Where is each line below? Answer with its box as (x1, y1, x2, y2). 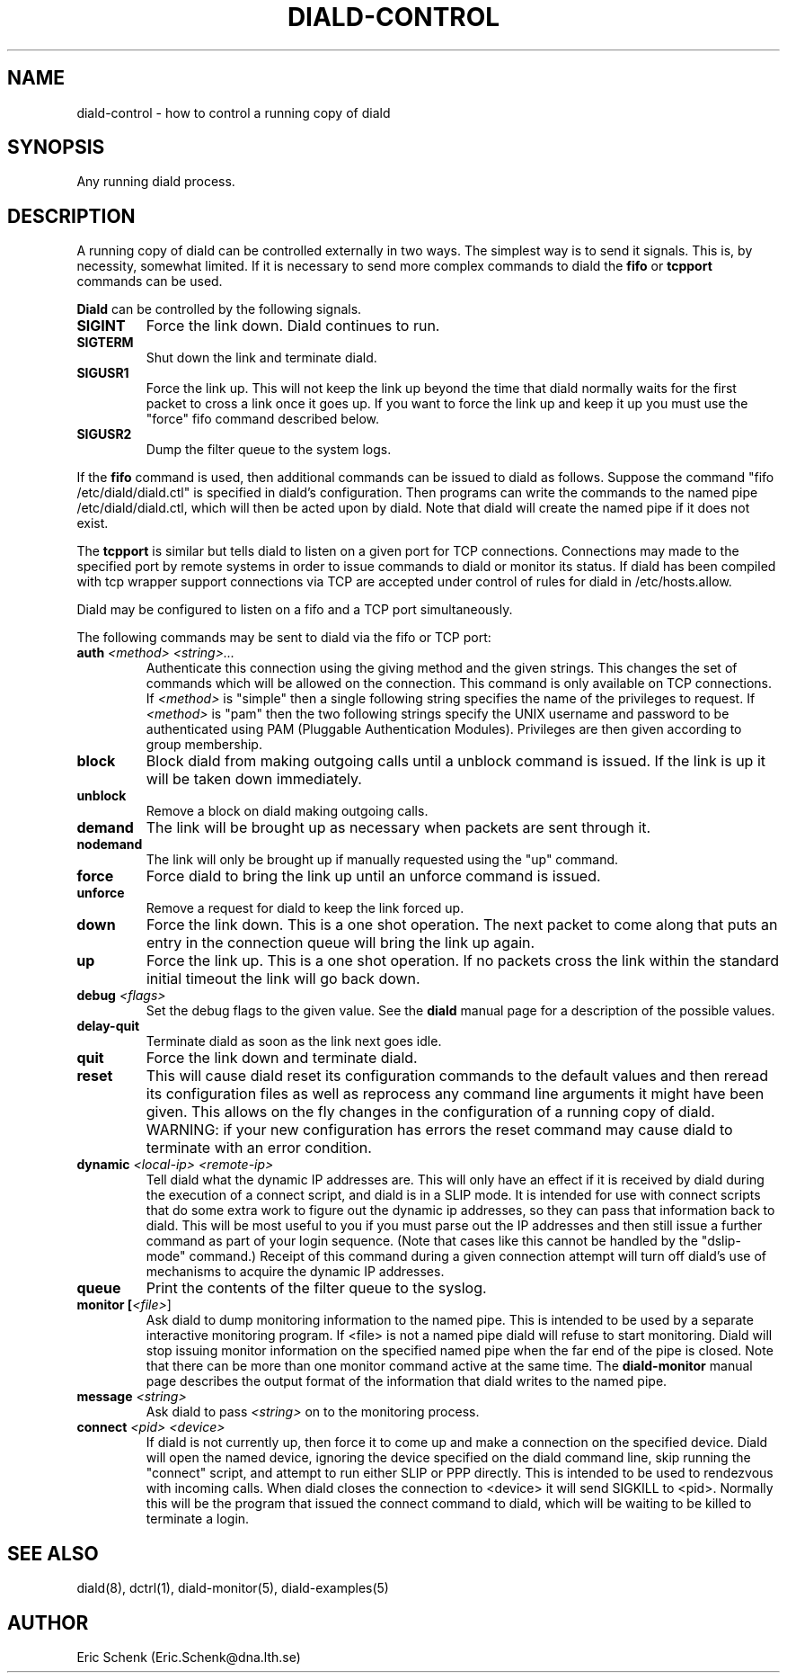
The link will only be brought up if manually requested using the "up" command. (146, 852, 619, 868)
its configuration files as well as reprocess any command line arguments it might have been (146, 1085, 765, 1104)
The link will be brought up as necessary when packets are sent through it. (146, 818, 651, 837)
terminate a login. (146, 1511, 250, 1527)
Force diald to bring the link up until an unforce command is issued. (146, 867, 601, 886)
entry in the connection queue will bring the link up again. (146, 934, 535, 952)
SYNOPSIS (7, 136, 105, 159)
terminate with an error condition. (146, 1139, 372, 1157)
